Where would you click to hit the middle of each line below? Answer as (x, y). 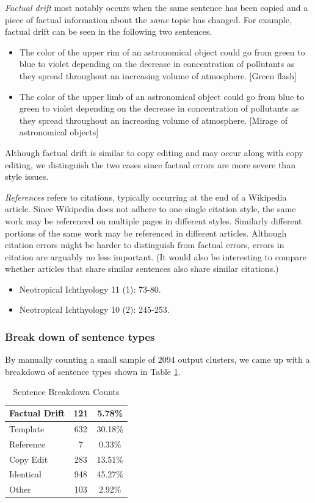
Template (27, 428)
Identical (25, 474)
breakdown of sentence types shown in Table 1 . (93, 371)
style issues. (27, 177)
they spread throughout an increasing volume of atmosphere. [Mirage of (153, 120)
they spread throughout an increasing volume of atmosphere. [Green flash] (158, 75)
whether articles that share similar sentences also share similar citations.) (142, 269)
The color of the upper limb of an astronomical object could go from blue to (162, 96)
